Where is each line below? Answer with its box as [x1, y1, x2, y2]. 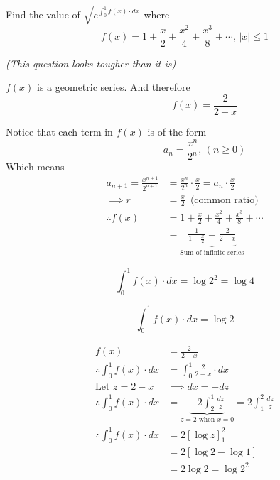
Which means [6, 159, 65, 174]
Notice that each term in [6, 124, 113, 138]
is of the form [147, 124, 207, 138]
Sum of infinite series [180, 249, 244, 257]
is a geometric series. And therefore [37, 80, 190, 94]
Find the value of [6, 6, 80, 21]
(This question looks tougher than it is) [6, 55, 176, 70]
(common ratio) [190, 195, 259, 205]
